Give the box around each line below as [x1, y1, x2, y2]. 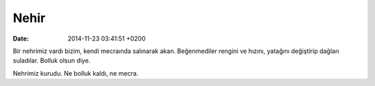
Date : [12, 34, 29, 43]
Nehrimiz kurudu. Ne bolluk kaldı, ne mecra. [12, 69, 139, 77]
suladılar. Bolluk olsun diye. [12, 56, 91, 65]
